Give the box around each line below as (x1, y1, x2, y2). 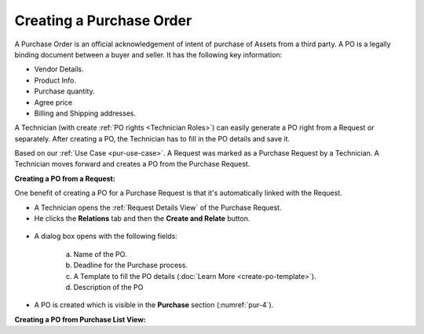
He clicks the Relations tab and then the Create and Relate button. (34, 214, 250, 223)
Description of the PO (73, 282, 144, 292)
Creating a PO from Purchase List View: (14, 314, 147, 324)
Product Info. (34, 75, 76, 85)
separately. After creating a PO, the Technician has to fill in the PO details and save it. (14, 134, 291, 143)
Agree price (34, 97, 73, 107)
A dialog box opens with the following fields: (34, 232, 178, 241)
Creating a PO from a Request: (14, 174, 115, 183)
